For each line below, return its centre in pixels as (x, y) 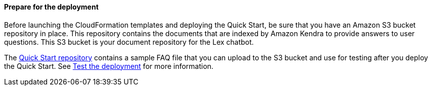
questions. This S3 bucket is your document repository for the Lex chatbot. (129, 42)
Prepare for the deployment (51, 7)
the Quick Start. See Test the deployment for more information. (109, 66)
